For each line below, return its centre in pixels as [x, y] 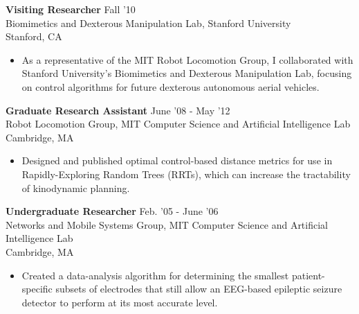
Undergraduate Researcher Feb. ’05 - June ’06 [112, 211]
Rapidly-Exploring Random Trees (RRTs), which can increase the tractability [186, 174]
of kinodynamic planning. [76, 187]
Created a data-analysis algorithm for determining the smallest [155, 275]
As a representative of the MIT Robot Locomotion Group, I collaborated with [187, 59]
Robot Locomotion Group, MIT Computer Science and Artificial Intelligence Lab [178, 124]
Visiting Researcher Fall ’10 [71, 9]
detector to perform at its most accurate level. [120, 302]
